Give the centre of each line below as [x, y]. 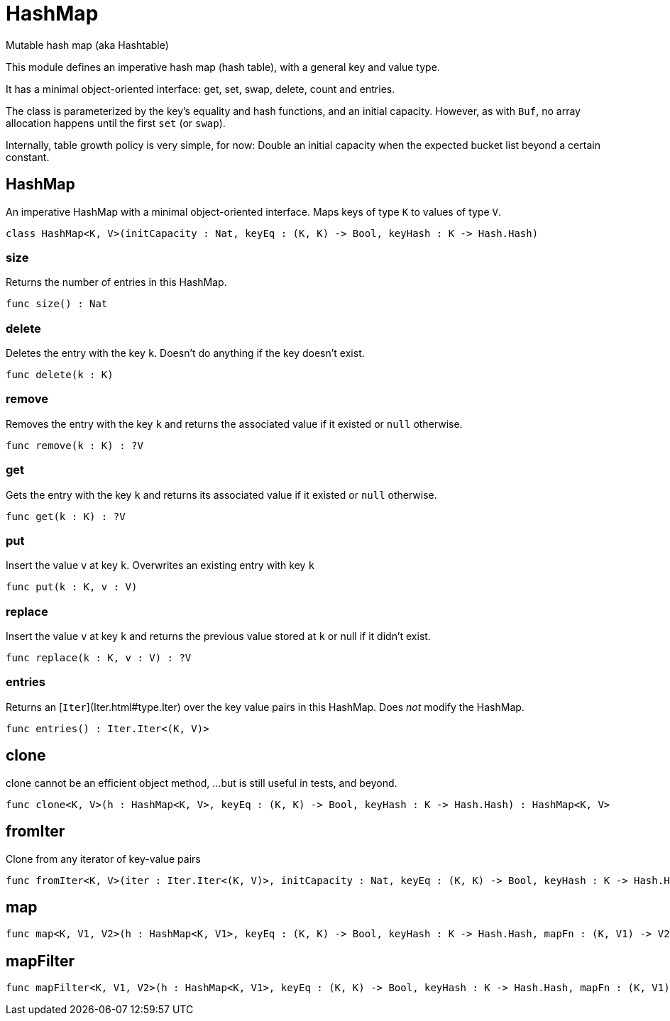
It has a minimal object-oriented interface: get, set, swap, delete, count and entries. [201, 89]
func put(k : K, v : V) [72, 587]
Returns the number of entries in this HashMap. [116, 282]
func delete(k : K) [60, 375]
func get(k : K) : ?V [66, 516]
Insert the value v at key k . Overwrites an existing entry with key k [160, 565]
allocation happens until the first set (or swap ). [116, 123]
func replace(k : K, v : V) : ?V [99, 658]
